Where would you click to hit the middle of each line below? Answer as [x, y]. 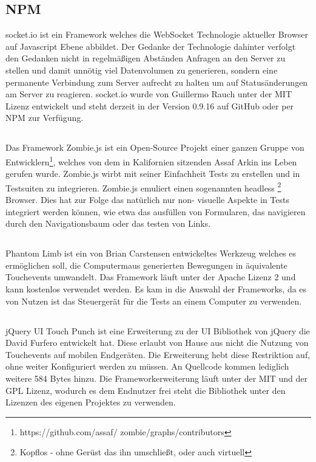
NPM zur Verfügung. [45, 118]
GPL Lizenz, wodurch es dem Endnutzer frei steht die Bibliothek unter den [146, 390]
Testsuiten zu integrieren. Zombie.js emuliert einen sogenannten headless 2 [143, 187]
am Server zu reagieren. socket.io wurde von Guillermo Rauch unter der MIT [149, 94]
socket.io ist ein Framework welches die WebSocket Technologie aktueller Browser [157, 34]
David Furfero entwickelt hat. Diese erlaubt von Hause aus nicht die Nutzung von [157, 343]
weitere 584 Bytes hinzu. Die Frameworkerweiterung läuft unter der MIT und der [156, 378]
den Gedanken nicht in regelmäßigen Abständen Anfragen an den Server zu [146, 58]
